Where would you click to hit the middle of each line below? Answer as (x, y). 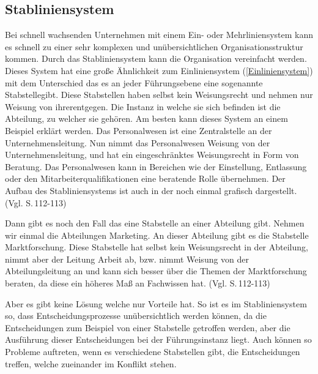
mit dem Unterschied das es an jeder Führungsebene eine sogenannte (134, 82)
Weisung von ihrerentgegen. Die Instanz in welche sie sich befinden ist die (143, 106)
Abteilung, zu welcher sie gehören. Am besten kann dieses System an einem (146, 118)
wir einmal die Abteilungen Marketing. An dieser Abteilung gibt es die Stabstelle (157, 235)
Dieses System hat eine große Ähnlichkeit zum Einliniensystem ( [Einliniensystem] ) (159, 70)
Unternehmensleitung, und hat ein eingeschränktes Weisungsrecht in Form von (152, 155)
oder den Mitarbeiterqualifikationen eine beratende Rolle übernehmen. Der (145, 178)
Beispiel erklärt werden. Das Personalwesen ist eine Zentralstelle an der (139, 130)
